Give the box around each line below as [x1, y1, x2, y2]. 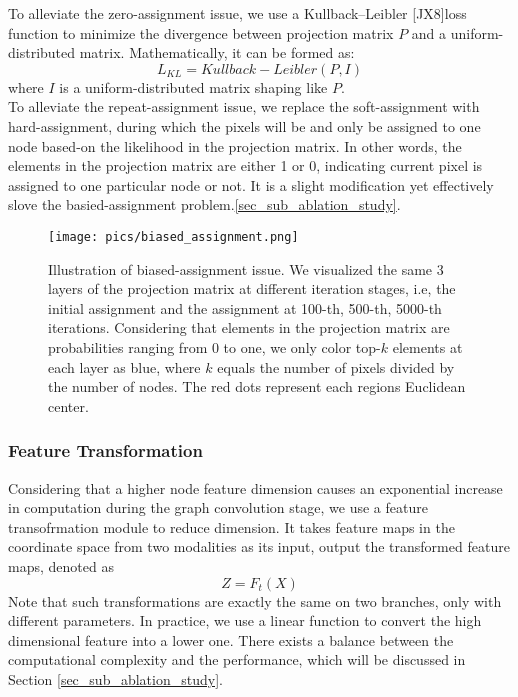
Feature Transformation [8, 438, 203, 463]
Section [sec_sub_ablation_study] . [8, 668, 223, 689]
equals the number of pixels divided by [217, 356, 455, 377]
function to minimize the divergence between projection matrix [8, 22, 394, 43]
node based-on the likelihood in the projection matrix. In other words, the [8, 135, 462, 156]
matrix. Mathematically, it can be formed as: [79, 42, 355, 63]
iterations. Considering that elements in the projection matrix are [48, 317, 450, 338]
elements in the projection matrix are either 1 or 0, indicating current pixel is [8, 155, 483, 176]
